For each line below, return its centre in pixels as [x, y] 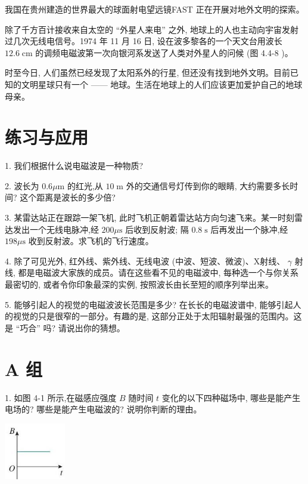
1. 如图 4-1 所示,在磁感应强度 [61, 397]
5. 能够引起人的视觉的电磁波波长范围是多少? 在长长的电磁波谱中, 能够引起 [149, 304]
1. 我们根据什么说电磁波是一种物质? [74, 166]
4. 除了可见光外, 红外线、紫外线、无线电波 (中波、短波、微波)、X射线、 [145, 261]
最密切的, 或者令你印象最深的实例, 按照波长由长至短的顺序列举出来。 [139, 284]
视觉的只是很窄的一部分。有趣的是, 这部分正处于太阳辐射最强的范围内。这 [157, 316]
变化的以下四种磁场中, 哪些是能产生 [231, 397]
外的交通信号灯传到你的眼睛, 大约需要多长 [208, 185]
